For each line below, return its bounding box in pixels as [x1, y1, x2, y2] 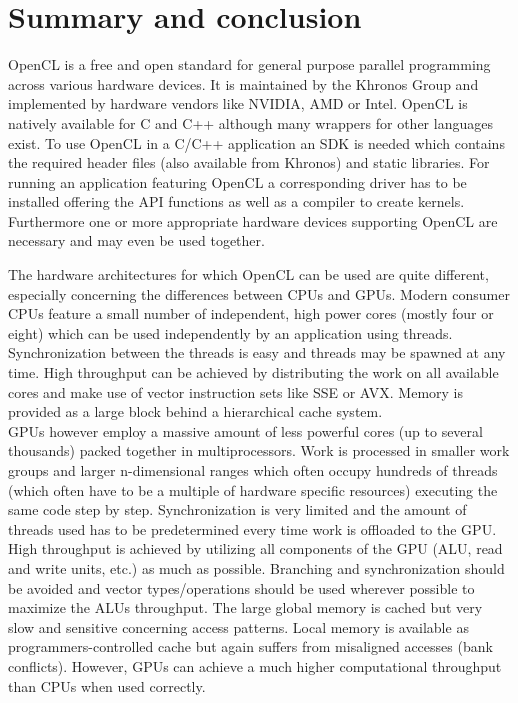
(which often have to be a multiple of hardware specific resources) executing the [8, 479, 498, 500]
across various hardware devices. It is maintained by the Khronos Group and [8, 73, 479, 94]
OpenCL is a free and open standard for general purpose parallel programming [8, 54, 491, 75]
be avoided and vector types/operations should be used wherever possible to [8, 577, 475, 598]
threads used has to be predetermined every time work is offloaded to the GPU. [8, 518, 497, 539]
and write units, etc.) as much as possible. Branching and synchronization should [8, 557, 505, 578]
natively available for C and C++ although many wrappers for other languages [8, 112, 493, 133]
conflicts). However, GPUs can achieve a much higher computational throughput [8, 655, 502, 676]
